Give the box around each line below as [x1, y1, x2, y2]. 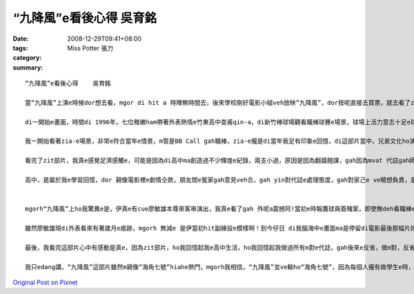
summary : [12, 63, 43, 72]
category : [12, 54, 42, 62]
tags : [12, 43, 28, 52]
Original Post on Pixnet [12, 278, 78, 286]
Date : [12, 35, 29, 43]
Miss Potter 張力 [67, 43, 114, 52]
